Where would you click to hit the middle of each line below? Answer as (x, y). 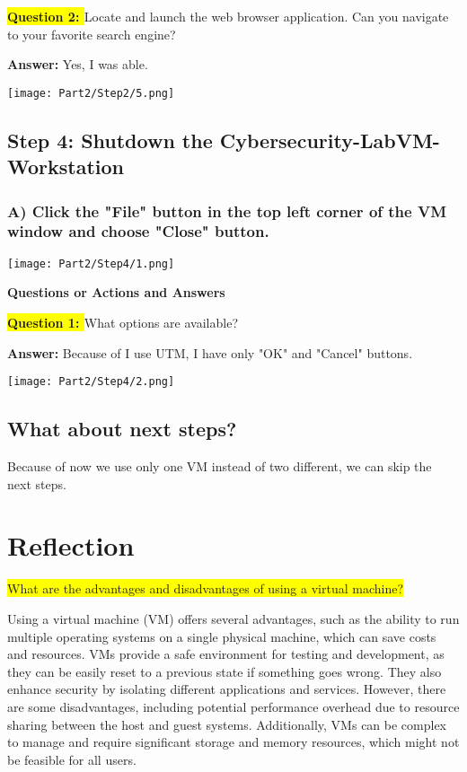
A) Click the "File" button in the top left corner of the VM (227, 211)
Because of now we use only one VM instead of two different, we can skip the (220, 466)
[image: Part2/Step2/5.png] (91, 93)
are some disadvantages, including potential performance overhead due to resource (233, 706)
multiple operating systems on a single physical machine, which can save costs (222, 636)
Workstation (66, 167)
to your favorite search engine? (92, 34)
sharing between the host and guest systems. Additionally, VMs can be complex (227, 724)
